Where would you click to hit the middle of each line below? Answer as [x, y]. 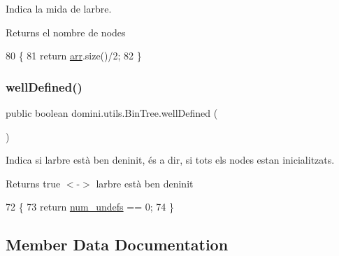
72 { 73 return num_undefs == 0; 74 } [90, 207]
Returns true [33, 183]
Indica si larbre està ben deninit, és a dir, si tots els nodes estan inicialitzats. [170, 160]
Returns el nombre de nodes [66, 32]
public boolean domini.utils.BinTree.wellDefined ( [112, 113]
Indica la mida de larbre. [59, 8]
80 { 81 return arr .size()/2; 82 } [74, 56]
